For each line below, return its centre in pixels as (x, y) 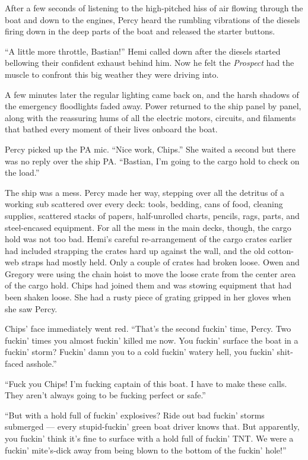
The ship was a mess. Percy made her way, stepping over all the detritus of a (145, 192)
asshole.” (42, 364)
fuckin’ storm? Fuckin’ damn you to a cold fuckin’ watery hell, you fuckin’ (139, 352)
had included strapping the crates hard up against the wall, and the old (135, 250)
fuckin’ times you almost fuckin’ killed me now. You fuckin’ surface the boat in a (152, 340)
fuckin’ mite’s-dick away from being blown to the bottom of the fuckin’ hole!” (146, 450)
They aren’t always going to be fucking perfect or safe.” (105, 395)
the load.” (22, 172)
